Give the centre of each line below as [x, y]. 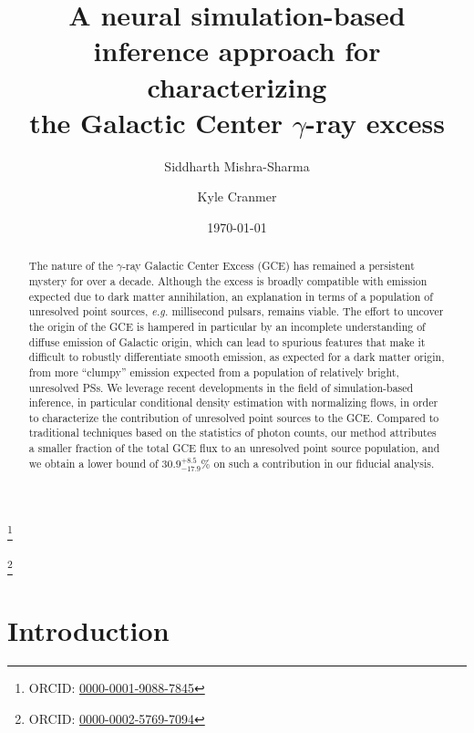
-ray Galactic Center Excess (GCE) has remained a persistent [268, 266]
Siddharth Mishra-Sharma [237, 165]
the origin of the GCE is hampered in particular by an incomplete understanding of [227, 326]
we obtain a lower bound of [93, 463]
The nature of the [71, 266]
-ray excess [375, 122]
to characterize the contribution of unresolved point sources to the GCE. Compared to [234, 417]
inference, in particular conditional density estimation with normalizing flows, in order [233, 403]
